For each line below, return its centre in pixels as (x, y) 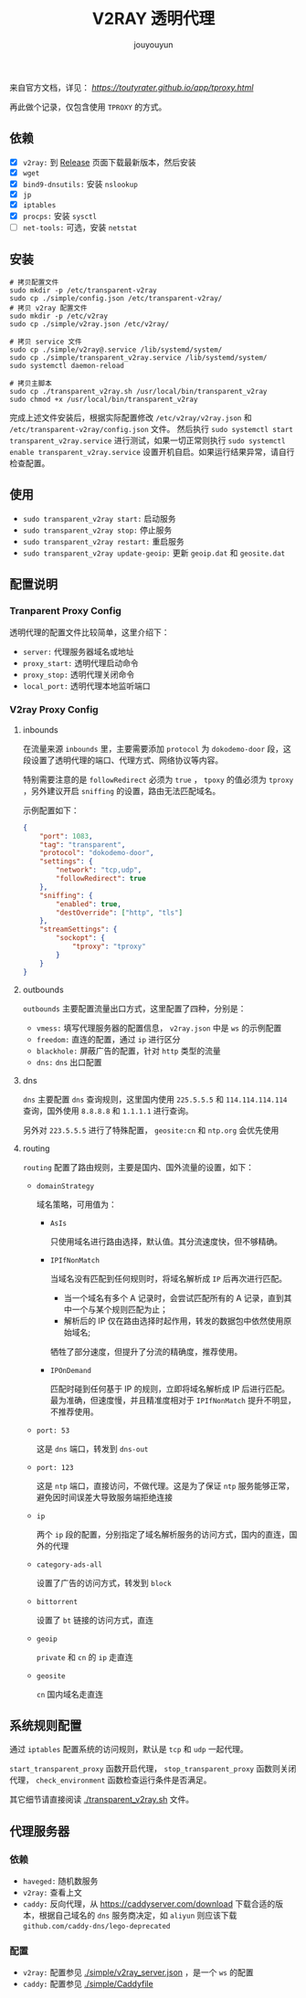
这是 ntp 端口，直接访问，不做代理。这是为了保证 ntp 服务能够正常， (165, 1485)
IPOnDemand (70, 1370)
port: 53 (53, 1431)
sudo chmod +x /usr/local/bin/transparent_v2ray (104, 399)
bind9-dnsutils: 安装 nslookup (80, 184)
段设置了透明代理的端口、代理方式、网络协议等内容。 (123, 760)
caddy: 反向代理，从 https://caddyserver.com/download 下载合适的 (149, 1904)
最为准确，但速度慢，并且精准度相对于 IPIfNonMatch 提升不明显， (173, 1400)
